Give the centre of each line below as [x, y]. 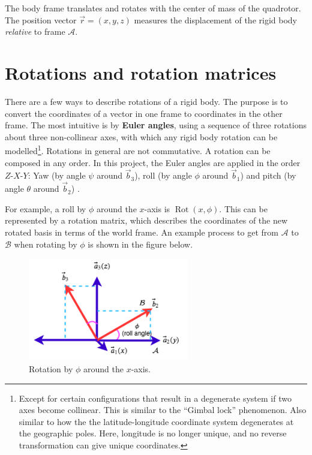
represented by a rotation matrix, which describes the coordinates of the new [146, 220]
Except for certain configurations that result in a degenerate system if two [155, 398]
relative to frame [35, 31]
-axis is [157, 208]
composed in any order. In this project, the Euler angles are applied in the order [153, 162]
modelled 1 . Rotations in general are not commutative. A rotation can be [138, 150]
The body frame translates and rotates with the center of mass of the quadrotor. [153, 8]
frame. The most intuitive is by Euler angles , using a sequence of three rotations [156, 125]
